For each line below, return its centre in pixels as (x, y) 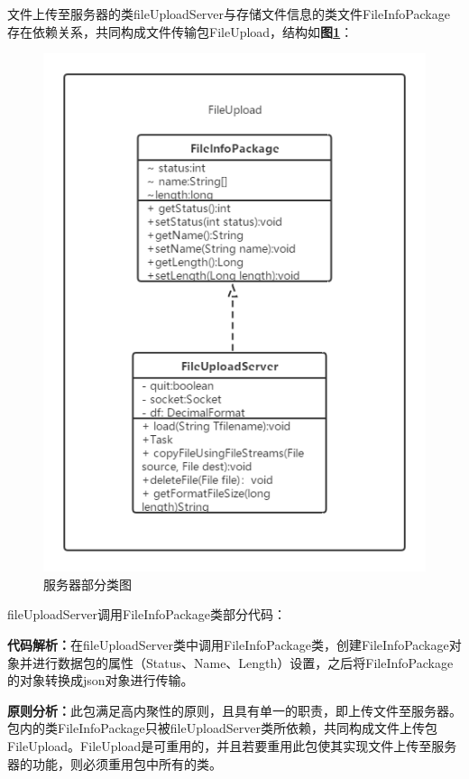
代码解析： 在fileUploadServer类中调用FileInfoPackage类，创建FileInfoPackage (228, 644)
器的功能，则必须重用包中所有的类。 (115, 763)
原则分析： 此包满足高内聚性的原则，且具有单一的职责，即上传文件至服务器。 (234, 710)
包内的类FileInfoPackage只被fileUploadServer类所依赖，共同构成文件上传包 (222, 728)
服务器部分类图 (87, 584)
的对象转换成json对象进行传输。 (101, 680)
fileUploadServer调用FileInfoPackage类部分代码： (147, 614)
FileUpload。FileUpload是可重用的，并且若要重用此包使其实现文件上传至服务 (232, 745)
